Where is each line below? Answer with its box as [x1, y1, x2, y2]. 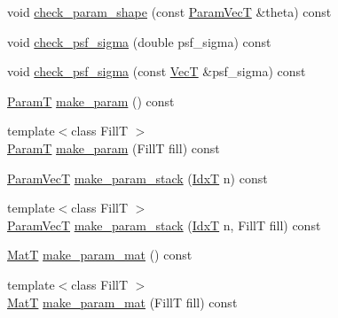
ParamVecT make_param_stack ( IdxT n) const [7, 168, 268, 187]
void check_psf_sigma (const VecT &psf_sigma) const [7, 62, 306, 81]
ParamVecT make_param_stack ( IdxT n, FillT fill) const [7, 215, 321, 234]
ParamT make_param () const [7, 91, 175, 110]
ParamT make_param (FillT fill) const [7, 138, 220, 157]
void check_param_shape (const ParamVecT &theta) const [7, 3, 332, 20]
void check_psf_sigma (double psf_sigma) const [7, 32, 271, 50]
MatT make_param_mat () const [7, 245, 193, 264]
